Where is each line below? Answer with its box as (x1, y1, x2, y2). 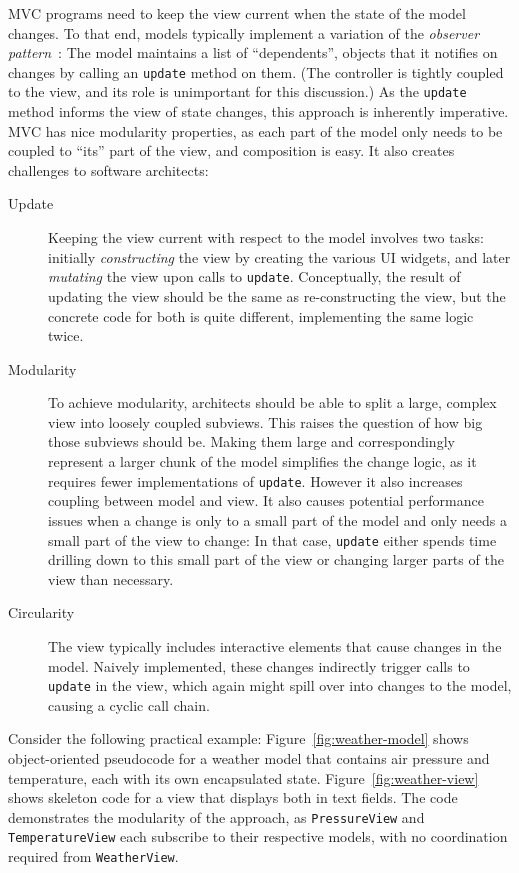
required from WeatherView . (8, 846, 179, 867)
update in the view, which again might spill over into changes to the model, (48, 675, 512, 696)
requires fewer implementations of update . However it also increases (48, 470, 463, 491)
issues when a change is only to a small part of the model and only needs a (48, 509, 507, 530)
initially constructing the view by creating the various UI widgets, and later (48, 246, 511, 267)
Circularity (8, 602, 75, 623)
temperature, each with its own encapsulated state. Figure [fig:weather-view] (8, 767, 479, 788)
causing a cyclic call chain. (48, 694, 210, 715)
